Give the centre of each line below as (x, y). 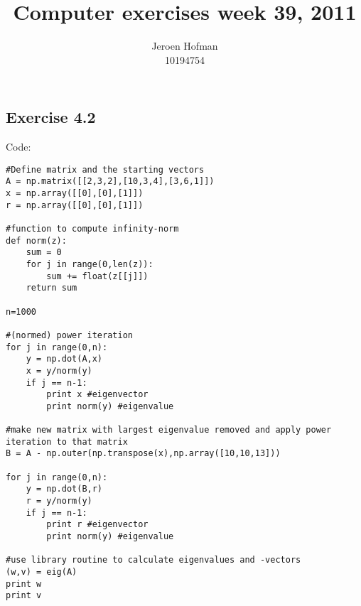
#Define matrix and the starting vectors (105, 169)
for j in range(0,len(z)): (90, 264)
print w (24, 584)
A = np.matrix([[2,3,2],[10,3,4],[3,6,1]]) (110, 182)
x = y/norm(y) (59, 370)
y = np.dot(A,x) (64, 359)
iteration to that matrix (67, 442)
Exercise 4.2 (51, 117)
